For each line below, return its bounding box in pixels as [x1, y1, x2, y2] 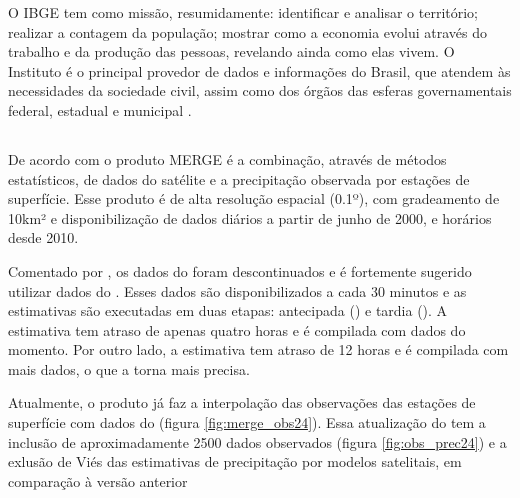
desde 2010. [8, 227, 79, 248]
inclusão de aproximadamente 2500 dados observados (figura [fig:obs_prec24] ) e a [8, 431, 507, 452]
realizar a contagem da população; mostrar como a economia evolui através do [8, 21, 488, 42]
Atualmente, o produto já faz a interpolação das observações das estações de [8, 392, 476, 413]
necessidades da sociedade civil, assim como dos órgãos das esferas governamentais [8, 80, 512, 101]
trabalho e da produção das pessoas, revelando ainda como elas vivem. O [8, 41, 455, 62]
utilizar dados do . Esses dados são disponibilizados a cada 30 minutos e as [8, 280, 467, 301]
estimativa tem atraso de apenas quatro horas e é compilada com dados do [8, 319, 466, 340]
